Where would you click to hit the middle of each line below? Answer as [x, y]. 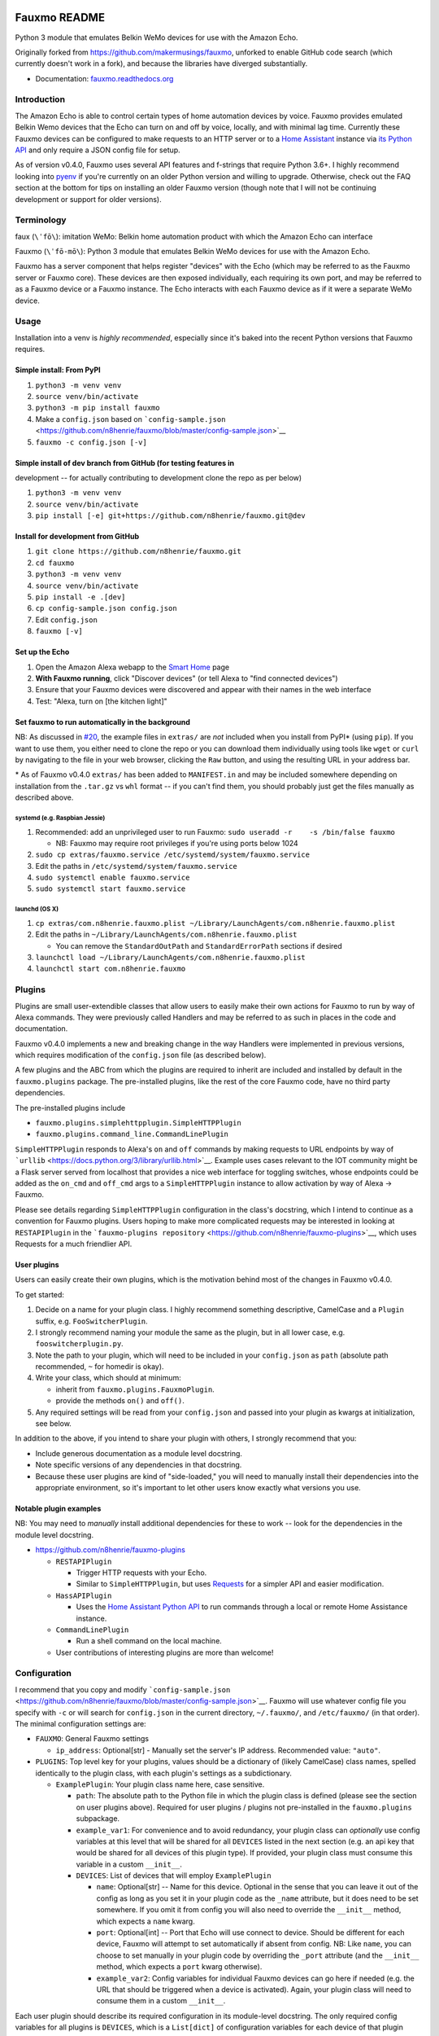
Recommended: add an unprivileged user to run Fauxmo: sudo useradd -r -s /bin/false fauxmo [215, 832]
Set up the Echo [42, 652]
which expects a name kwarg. [146, 1921]
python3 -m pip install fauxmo [98, 408]
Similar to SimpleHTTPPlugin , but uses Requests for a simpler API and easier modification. [230, 1584]
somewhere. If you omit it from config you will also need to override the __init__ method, [249, 1910]
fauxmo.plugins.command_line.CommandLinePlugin [132, 1134]
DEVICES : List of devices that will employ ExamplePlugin [174, 1876]
